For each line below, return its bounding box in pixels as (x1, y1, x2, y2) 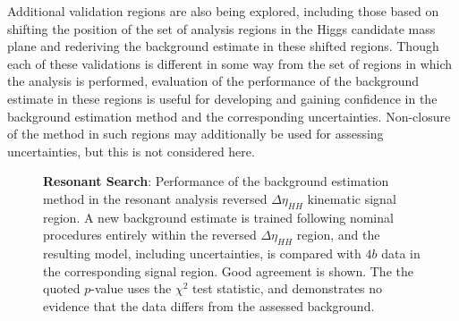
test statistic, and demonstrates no (192, 279, 383, 298)
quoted (43, 279, 81, 298)
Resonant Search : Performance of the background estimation (43, 172, 389, 190)
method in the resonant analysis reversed (43, 189, 268, 207)
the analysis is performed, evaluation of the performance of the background (7, 72, 420, 90)
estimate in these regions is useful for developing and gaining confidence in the (7, 89, 438, 107)
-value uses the (90, 279, 172, 298)
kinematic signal (307, 189, 396, 207)
